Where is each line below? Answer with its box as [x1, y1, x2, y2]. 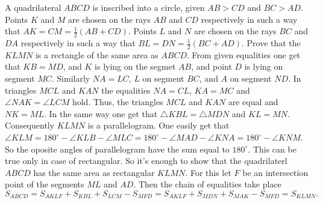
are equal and [228, 95, 278, 108]
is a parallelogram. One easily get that [87, 119, 230, 132]
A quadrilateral [5, 1, 61, 13]
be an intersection [242, 166, 309, 178]
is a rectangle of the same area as [35, 48, 158, 61]
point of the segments [5, 178, 84, 190]
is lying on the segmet [95, 60, 176, 73]
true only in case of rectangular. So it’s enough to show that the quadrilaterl [5, 154, 287, 167]
